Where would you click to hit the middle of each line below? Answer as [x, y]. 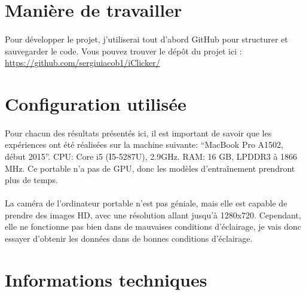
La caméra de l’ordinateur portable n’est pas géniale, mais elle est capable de [146, 203]
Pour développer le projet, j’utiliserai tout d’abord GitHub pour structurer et [146, 39]
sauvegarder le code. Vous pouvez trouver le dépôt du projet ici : [123, 51]
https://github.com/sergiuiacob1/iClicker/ [82, 63]
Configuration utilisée [96, 103]
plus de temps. [31, 180]
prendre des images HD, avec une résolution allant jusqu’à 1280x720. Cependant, [153, 215]
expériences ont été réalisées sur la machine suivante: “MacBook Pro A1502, [144, 145]
